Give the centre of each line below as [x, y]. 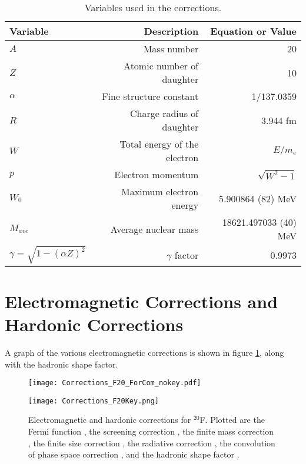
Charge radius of [164, 113]
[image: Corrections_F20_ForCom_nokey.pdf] [115, 383]
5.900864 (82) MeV [257, 198]
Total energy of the [159, 144]
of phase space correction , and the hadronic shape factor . [134, 454]
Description [171, 31]
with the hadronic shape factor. [61, 364]
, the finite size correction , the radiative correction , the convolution [152, 443]
